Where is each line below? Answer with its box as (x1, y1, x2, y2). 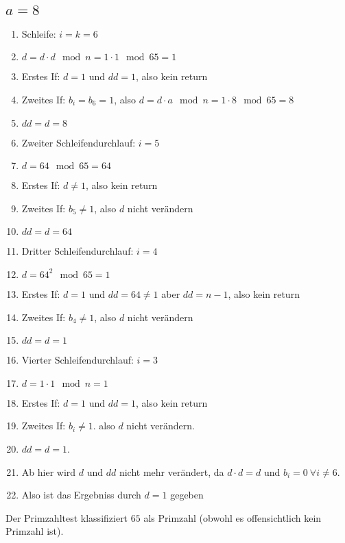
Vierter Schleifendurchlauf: (21, 353, 134, 367)
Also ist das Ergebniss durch (21, 488, 141, 502)
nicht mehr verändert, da (119, 464, 224, 479)
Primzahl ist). (5, 524, 64, 538)
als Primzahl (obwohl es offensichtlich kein (143, 510, 322, 525)
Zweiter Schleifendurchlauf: (21, 135, 136, 149)
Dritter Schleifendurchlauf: (21, 244, 134, 258)
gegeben (170, 488, 204, 502)
